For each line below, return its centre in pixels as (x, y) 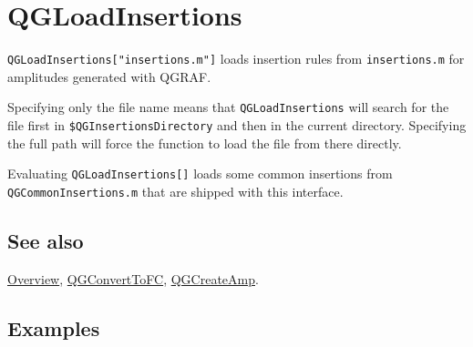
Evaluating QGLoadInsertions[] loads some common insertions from (200, 173)
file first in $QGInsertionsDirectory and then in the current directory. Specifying (237, 125)
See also (46, 240)
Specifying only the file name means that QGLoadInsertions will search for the (228, 107)
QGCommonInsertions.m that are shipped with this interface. (175, 191)
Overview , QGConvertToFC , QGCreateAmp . (133, 278)
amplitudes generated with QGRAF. (109, 76)
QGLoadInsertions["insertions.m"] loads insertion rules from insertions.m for (236, 59)
